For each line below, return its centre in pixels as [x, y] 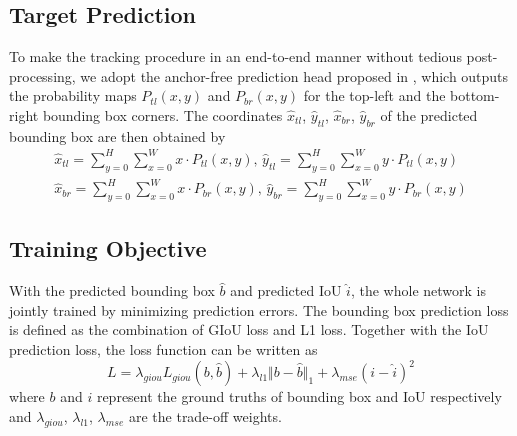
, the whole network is [418, 290]
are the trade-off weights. [205, 415]
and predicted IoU [286, 290]
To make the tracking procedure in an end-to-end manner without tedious [235, 56]
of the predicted [429, 114]
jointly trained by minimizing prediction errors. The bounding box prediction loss [259, 309]
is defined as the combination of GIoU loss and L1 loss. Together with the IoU [249, 329]
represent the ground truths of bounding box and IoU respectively [299, 396]
